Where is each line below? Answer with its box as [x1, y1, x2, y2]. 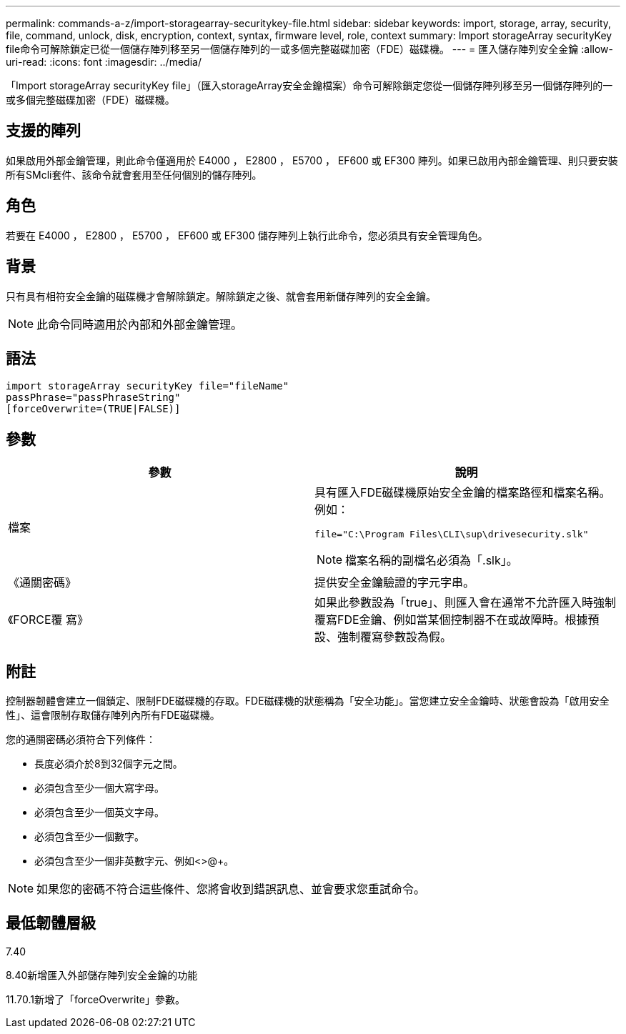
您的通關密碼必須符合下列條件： [6, 733, 156, 746]
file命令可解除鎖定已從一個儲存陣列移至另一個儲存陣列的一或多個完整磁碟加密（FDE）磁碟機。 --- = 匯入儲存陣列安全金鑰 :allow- [6, 43, 613, 55]
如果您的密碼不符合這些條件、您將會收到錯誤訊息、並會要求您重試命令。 [36, 882, 426, 897]
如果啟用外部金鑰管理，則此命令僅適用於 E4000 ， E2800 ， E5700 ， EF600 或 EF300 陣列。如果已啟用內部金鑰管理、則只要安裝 [6, 154, 618, 166]
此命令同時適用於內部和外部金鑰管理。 [36, 317, 243, 332]
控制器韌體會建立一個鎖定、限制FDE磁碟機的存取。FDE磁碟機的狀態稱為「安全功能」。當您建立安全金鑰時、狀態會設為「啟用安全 [6, 695, 610, 707]
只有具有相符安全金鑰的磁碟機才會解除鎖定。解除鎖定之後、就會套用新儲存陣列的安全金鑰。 [6, 289, 436, 302]
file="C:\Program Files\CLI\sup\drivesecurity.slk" [314, 529, 589, 540]
